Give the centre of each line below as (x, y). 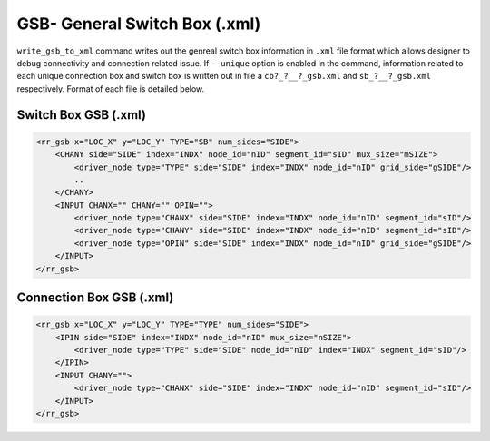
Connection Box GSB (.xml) (95, 298)
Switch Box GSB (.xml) (82, 115)
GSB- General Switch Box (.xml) (139, 24)
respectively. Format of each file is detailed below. (111, 88)
